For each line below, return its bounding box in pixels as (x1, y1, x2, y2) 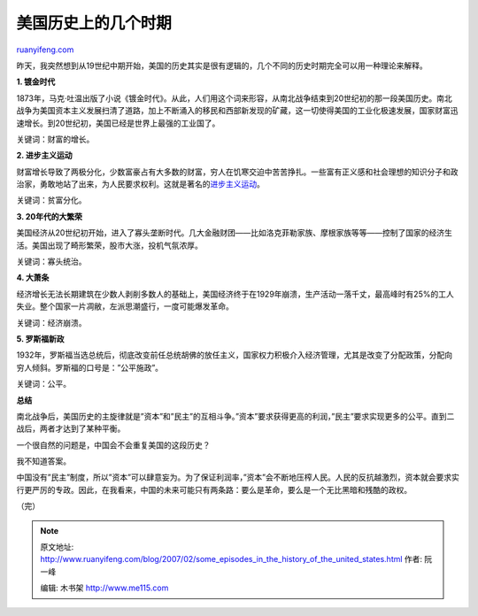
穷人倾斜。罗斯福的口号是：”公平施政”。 (16, 362, 164, 373)
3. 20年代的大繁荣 (16, 211, 83, 221)
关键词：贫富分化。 (16, 195, 87, 205)
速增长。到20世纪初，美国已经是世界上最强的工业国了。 (16, 118, 220, 128)
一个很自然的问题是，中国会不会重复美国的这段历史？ (16, 439, 211, 450)
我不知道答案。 (16, 456, 71, 466)
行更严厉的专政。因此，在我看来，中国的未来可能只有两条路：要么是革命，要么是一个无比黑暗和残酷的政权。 (16, 484, 412, 495)
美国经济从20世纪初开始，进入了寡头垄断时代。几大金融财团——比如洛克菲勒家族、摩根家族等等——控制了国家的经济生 (16, 227, 453, 238)
